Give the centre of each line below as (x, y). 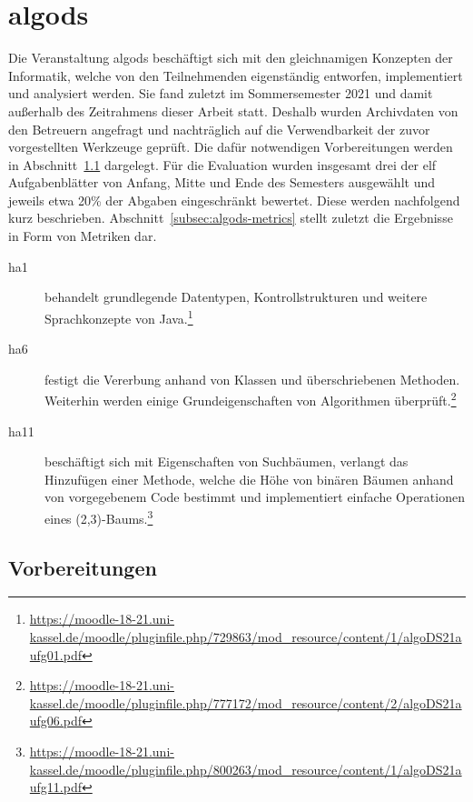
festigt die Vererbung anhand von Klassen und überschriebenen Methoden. (252, 379)
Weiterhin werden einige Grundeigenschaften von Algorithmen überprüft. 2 (251, 399)
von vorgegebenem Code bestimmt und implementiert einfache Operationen (255, 497)
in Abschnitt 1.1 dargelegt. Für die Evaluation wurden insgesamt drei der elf (222, 164)
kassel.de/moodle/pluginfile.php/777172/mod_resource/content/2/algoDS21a (246, 702)
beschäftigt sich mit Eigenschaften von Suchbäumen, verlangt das (227, 461)
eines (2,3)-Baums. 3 (99, 516)
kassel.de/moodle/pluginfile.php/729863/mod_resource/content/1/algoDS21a (246, 636)
